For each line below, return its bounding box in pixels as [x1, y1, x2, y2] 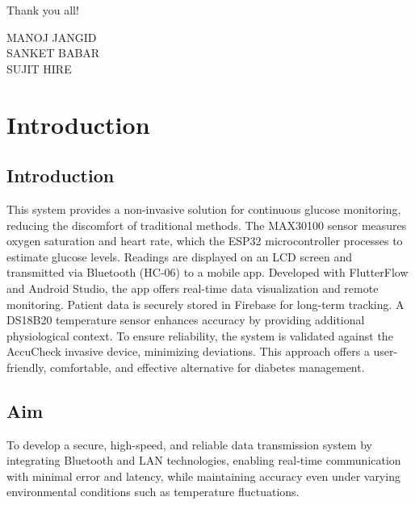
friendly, [6, 358, 47, 375]
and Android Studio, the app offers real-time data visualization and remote [6, 279, 379, 296]
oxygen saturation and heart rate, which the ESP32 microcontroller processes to [6, 232, 403, 249]
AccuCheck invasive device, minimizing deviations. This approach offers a [6, 343, 370, 360]
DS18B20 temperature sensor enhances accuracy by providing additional [6, 311, 365, 328]
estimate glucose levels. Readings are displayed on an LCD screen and [6, 248, 353, 265]
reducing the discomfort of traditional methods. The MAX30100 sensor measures [6, 216, 407, 233]
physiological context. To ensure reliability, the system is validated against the [6, 327, 393, 344]
